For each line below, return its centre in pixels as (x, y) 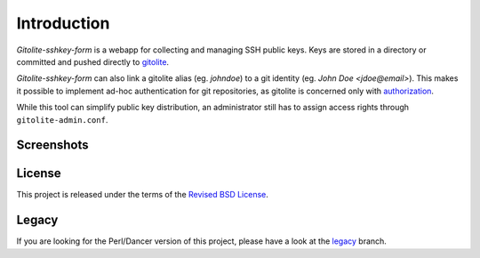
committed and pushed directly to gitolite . (92, 61)
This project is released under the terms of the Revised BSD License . (142, 195)
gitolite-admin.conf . (62, 119)
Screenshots (52, 145)
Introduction (63, 23)
